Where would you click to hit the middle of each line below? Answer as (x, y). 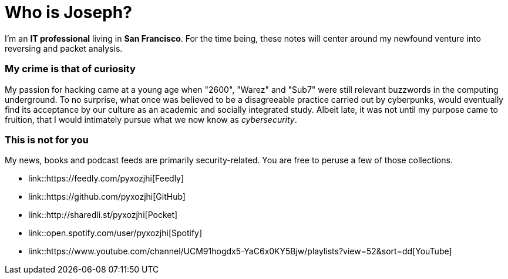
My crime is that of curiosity (70, 69)
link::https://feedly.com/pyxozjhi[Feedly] (106, 179)
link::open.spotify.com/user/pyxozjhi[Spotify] (115, 233)
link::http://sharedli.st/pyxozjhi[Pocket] (103, 215)
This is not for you (47, 139)
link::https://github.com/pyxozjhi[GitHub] (107, 197)
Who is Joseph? (68, 12)
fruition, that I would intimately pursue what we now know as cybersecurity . (151, 119)
